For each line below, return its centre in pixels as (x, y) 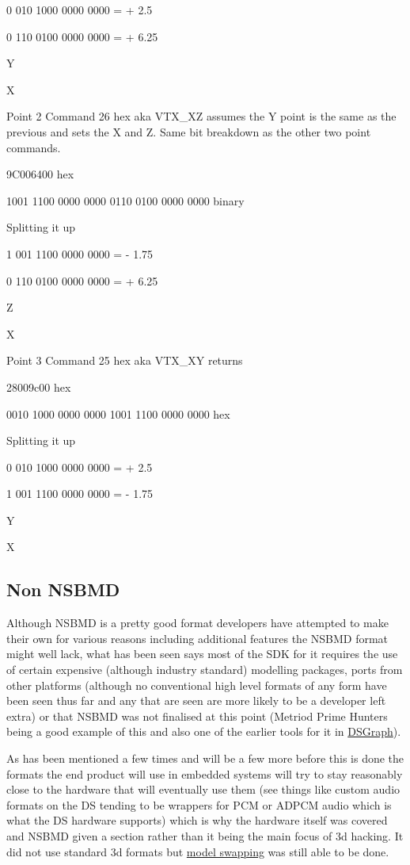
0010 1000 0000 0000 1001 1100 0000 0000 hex (118, 413)
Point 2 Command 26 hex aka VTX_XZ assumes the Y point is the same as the (201, 116)
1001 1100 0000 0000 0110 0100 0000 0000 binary (125, 200)
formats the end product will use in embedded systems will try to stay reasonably (205, 773)
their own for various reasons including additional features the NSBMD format (197, 638)
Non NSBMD (63, 589)
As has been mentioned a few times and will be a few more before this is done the (205, 758)
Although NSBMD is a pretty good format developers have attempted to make (197, 623)
